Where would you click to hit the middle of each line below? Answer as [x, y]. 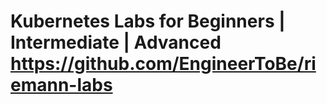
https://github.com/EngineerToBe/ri [163, 64]
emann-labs [61, 85]
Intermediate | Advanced [116, 42]
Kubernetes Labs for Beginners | [148, 21]
